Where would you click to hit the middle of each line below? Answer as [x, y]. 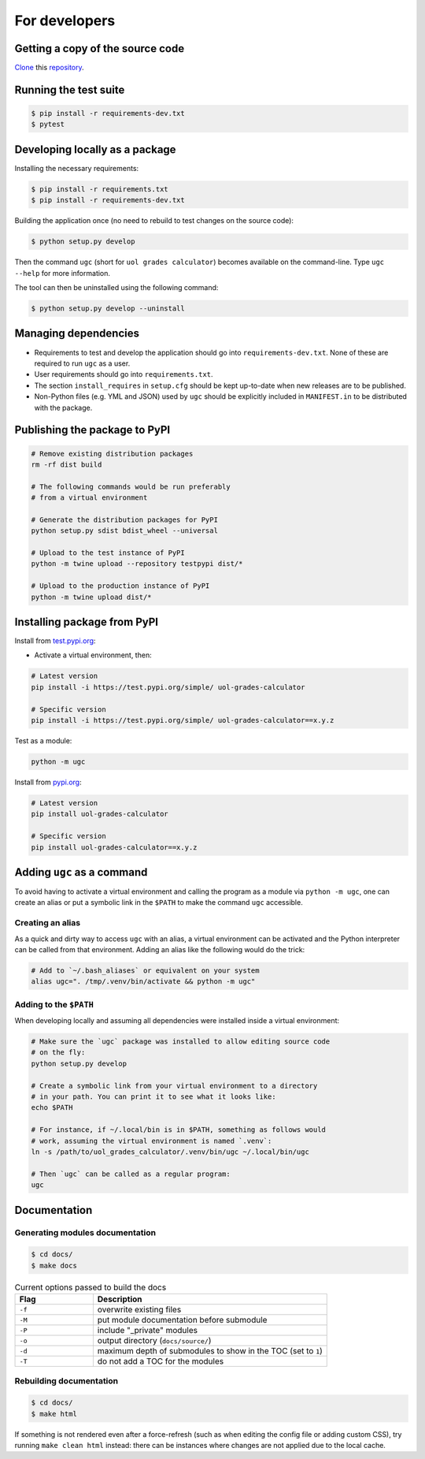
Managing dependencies [77, 334]
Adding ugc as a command [81, 872]
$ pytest [48, 125]
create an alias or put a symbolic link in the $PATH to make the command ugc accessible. [159, 903]
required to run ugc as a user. [82, 363]
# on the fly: [58, 1053]
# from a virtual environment [89, 498]
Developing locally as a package [95, 149]
